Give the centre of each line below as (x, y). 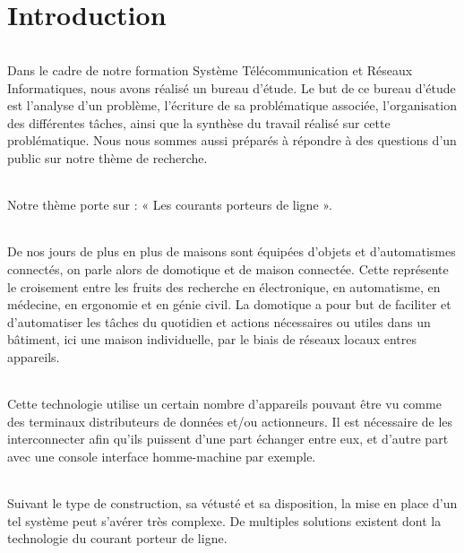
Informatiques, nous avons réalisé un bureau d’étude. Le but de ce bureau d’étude (232, 87)
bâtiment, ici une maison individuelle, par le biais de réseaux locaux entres (212, 339)
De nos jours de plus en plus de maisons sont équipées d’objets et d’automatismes (232, 251)
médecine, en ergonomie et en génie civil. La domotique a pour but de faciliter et (229, 304)
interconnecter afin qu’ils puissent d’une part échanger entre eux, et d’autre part (228, 439)
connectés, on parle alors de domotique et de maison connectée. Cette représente (228, 268)
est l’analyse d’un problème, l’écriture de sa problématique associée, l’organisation (232, 105)
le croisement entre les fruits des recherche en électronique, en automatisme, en (224, 286)
